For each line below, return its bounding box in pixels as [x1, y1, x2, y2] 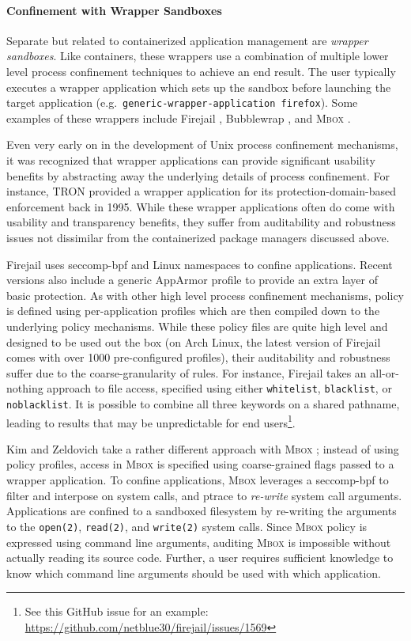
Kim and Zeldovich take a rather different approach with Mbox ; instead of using [6, 440, 399, 457]
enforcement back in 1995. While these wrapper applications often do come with [6, 198, 395, 214]
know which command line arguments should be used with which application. [6, 564, 381, 581]
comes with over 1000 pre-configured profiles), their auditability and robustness [6, 349, 390, 366]
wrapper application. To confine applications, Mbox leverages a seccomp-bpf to [6, 472, 389, 488]
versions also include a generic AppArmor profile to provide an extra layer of [6, 271, 378, 288]
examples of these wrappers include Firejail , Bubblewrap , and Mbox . [6, 109, 351, 126]
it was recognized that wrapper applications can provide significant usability [6, 152, 375, 169]
